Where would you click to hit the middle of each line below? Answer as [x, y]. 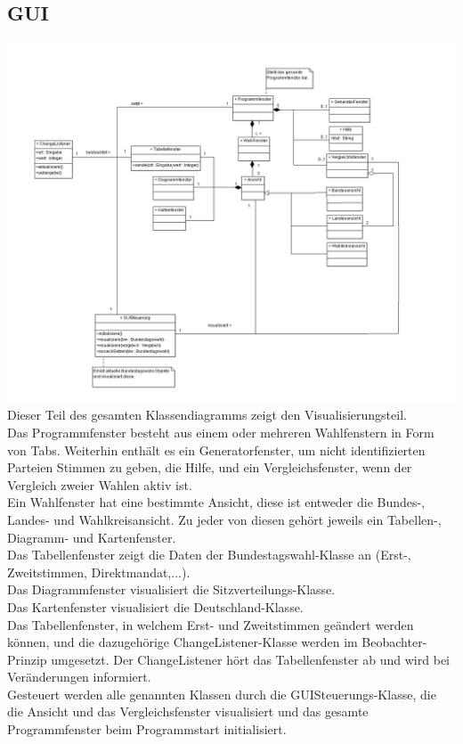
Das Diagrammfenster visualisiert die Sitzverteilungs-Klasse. [171, 589]
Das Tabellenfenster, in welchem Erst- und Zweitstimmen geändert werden [211, 624]
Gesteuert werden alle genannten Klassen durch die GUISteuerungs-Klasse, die [222, 694]
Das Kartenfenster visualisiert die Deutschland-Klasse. [155, 606]
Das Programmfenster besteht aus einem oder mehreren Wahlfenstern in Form [221, 432]
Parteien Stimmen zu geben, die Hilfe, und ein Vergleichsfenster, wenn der [210, 467]
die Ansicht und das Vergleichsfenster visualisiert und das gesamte [188, 711]
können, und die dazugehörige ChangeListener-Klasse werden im [183, 642]
